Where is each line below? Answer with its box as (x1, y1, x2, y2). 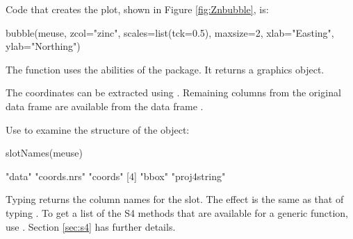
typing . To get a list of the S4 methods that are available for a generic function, (6, 205, 348, 220)
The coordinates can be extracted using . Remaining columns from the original (6, 85, 341, 100)
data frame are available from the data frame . (6, 98, 204, 113)
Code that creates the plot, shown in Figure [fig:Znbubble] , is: (6, 2, 269, 16)
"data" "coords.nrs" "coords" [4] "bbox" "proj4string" (6, 168, 226, 183)
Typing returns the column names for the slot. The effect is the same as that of (6, 192, 344, 206)
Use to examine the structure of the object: (6, 122, 190, 136)
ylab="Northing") (6, 39, 81, 53)
